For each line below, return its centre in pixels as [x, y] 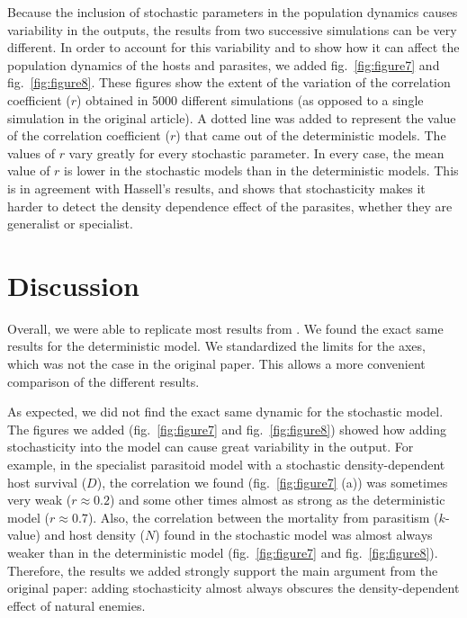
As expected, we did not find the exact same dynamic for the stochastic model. [225, 412]
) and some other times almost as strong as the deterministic [278, 500]
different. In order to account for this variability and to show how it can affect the [233, 47]
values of [31, 152]
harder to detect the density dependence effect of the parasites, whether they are [230, 206]
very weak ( [40, 500]
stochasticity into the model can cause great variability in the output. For [211, 447]
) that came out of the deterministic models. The [311, 135]
